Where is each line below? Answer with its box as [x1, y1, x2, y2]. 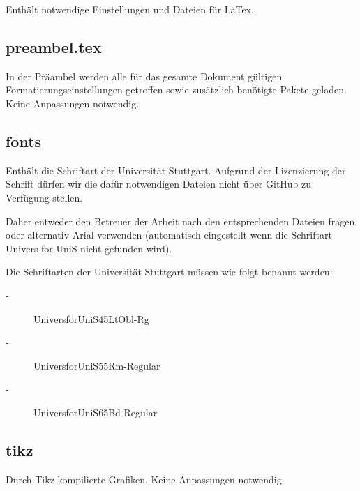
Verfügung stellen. [6, 190, 83, 204]
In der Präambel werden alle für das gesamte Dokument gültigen [6, 68, 283, 83]
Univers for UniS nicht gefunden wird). [6, 241, 172, 255]
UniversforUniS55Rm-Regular [33, 358, 160, 372]
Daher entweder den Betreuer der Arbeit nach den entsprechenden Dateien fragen [6, 213, 355, 228]
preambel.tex [6, 36, 102, 57]
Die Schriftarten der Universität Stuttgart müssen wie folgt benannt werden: [6, 264, 333, 279]
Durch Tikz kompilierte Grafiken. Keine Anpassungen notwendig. [6, 471, 285, 486]
